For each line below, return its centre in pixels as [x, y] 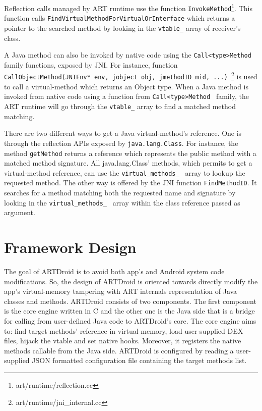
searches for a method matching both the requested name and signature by [120, 193]
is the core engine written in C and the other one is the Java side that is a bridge [129, 311]
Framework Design [70, 247]
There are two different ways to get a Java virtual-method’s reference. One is [123, 133]
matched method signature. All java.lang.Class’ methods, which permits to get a [128, 163]
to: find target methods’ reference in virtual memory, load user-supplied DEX [124, 330]
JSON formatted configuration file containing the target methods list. [139, 360]
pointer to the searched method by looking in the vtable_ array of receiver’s [122, 28]
